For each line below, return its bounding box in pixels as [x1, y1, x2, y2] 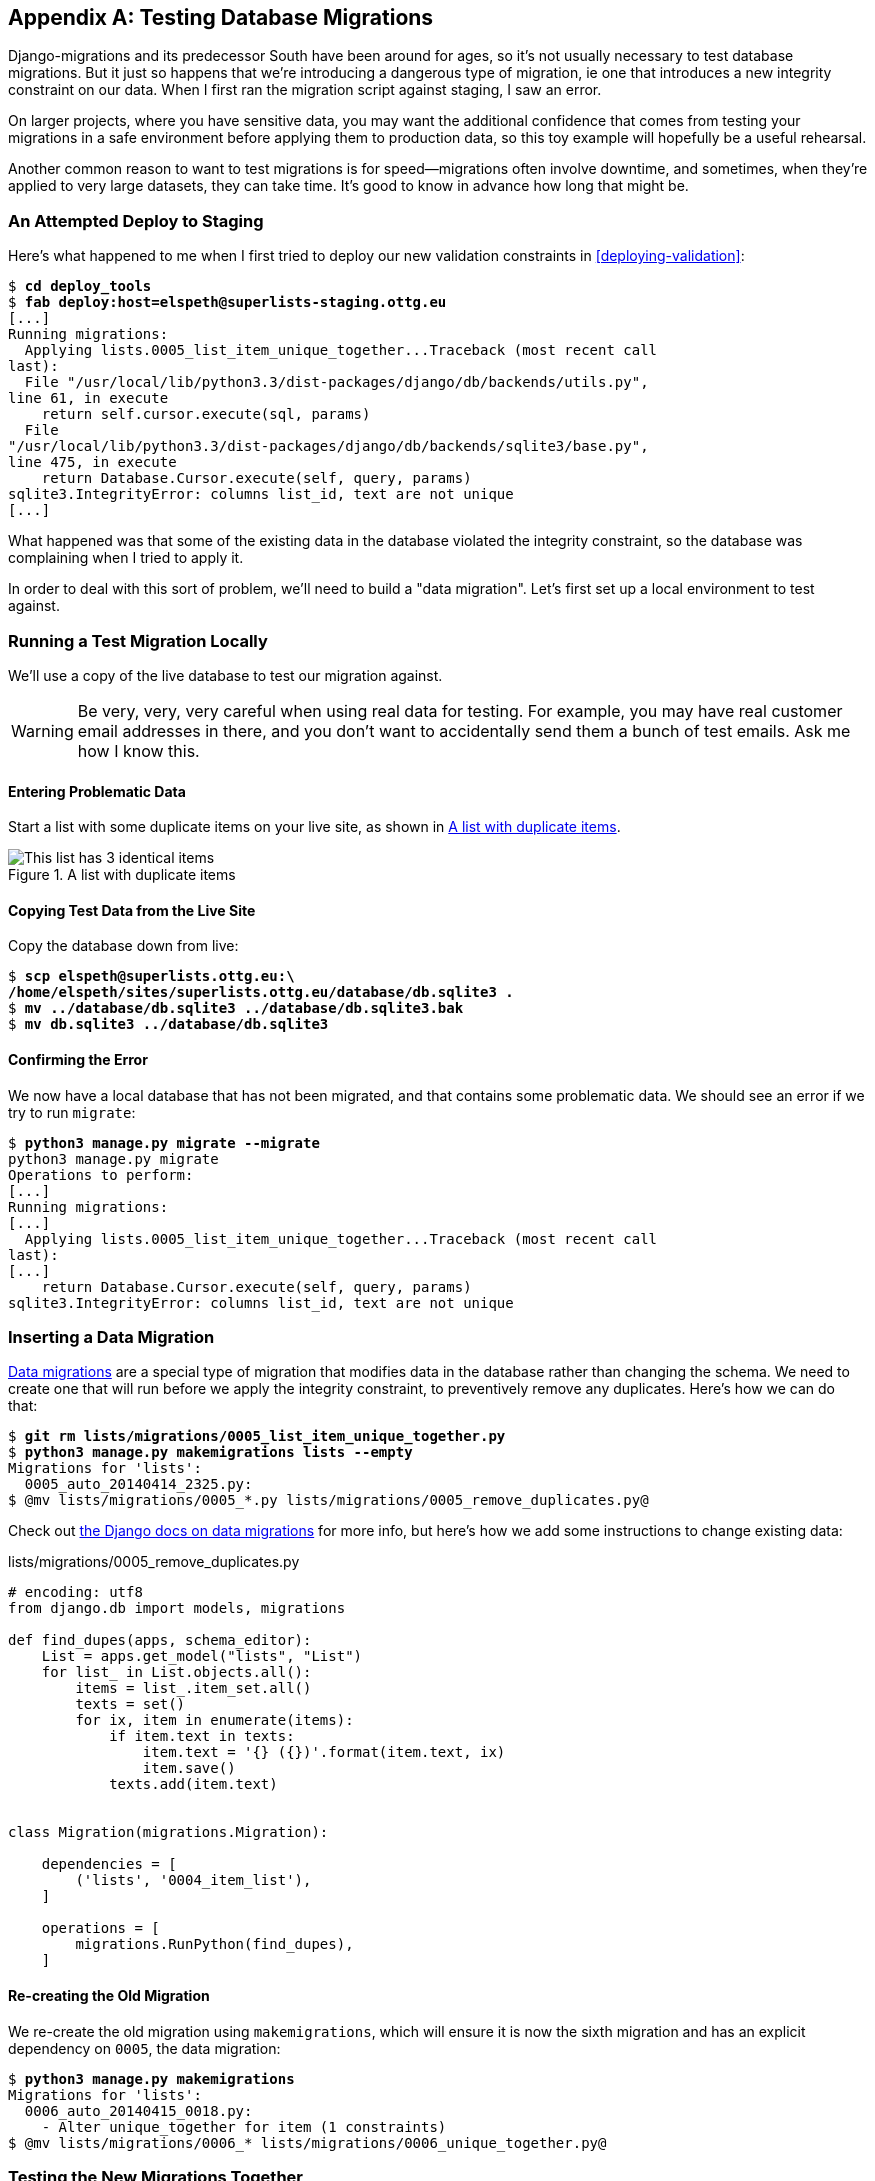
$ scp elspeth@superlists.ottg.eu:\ [8, 968, 295, 985]
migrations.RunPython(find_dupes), [75, 1936, 354, 1953]
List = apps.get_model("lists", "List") [41, 1648, 363, 1665]
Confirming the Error [8, 1050, 148, 1068]
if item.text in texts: [109, 1728, 295, 1745]
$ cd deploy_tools [8, 278, 152, 295]
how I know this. [77, 740, 200, 761]
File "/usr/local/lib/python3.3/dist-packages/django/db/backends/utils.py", [24, 374, 649, 391]
